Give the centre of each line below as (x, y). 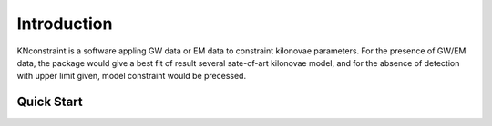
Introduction (65, 24)
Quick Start (50, 102)
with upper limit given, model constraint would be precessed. (131, 76)
